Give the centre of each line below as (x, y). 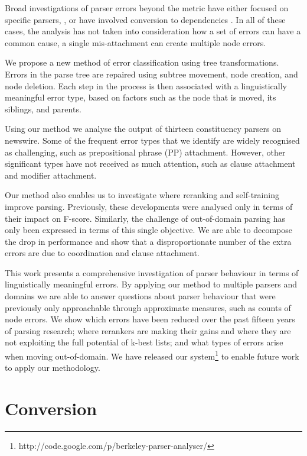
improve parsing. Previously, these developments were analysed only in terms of (149, 206)
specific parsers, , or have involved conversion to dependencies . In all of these (145, 19)
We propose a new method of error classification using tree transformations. (142, 62)
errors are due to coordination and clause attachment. (102, 253)
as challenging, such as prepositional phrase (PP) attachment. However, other (145, 152)
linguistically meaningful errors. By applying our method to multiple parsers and (151, 284)
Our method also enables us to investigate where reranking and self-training (142, 195)
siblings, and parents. (43, 109)
